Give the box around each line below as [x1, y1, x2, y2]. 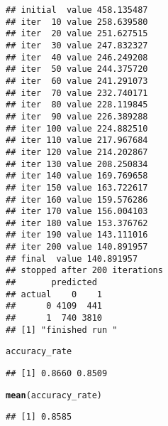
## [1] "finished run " [6, 324, 118, 335]
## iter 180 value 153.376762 [6, 218, 148, 228]
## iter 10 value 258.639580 [6, 16, 148, 27]
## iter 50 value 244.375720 [6, 64, 148, 75]
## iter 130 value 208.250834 [6, 159, 148, 169]
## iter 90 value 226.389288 [6, 111, 148, 122]
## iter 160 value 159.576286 [6, 194, 148, 205]
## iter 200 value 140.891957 [6, 242, 148, 252]
